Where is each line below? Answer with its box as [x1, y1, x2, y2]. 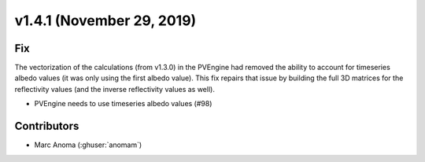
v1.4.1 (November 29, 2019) [14, 12, 197, 29]
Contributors [14, 120, 79, 133]
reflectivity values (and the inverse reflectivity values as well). [14, 84, 216, 94]
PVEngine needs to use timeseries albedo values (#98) [34, 99, 213, 109]
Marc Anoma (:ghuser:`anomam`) [34, 140, 142, 149]
